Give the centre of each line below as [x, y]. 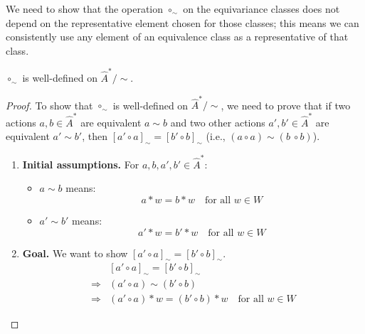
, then [95, 136]
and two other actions [218, 122]
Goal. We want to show [75, 253]
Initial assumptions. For [81, 164]
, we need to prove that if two [286, 105]
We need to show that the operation [85, 9]
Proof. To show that [49, 105]
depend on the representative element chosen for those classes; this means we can [182, 22]
